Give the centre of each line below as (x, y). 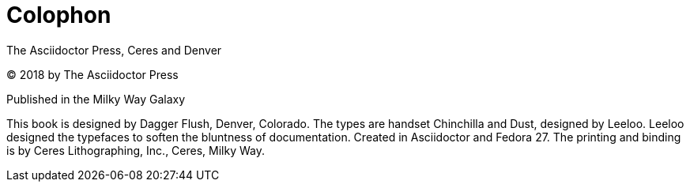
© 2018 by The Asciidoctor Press (92, 74)
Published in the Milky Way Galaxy (96, 99)
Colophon (59, 15)
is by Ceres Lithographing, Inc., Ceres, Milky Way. (136, 150)
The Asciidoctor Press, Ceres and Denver (114, 50)
